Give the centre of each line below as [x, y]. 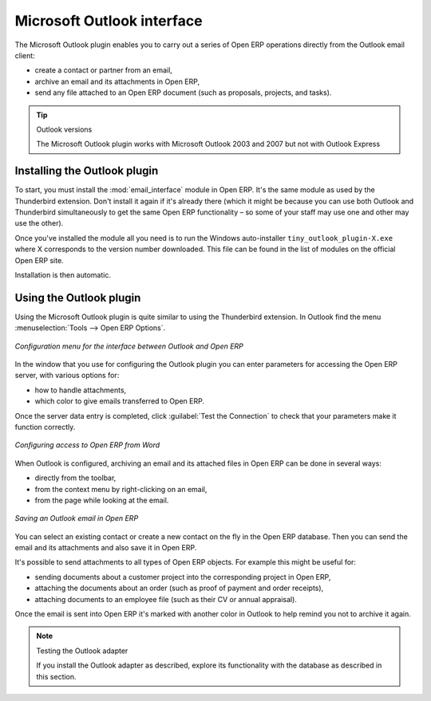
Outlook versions [64, 129]
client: [25, 55]
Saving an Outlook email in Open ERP [77, 518]
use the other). [39, 223]
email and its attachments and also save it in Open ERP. [106, 548]
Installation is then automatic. [63, 274]
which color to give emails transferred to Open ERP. [120, 401]
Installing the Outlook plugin [87, 171]
